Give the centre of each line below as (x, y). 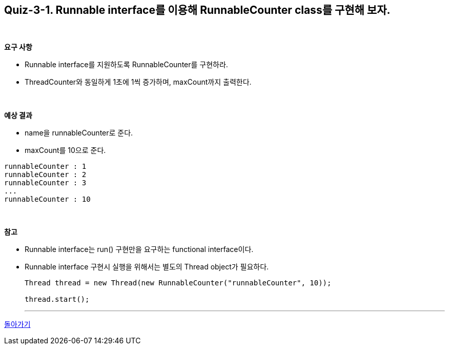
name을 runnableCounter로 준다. (79, 133)
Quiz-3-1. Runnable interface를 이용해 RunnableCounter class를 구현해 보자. (197, 10)
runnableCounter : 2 (45, 175)
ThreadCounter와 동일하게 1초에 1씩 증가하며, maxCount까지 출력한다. (138, 82)
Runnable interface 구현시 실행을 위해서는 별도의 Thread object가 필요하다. (147, 267)
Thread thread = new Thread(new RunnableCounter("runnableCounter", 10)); (178, 283)
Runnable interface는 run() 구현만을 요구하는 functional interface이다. (139, 249)
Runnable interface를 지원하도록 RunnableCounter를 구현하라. (126, 65)
